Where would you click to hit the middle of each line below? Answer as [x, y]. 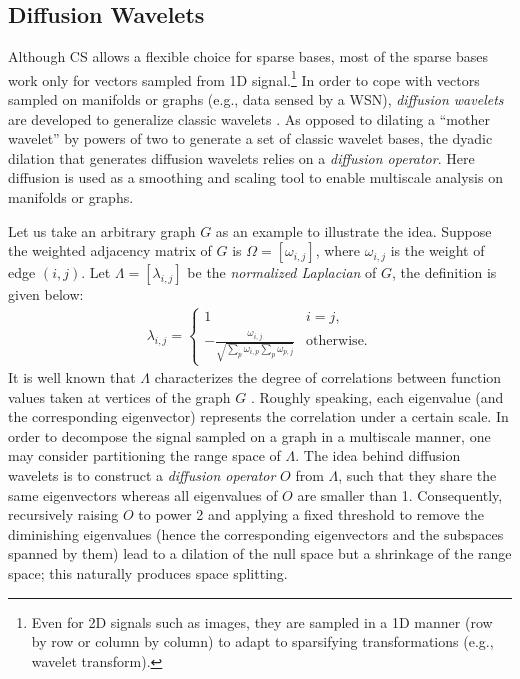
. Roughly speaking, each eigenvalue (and [377, 396]
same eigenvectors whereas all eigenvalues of [143, 494]
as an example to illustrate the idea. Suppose [353, 230]
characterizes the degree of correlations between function [328, 377]
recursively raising [63, 514]
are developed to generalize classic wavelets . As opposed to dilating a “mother [249, 118]
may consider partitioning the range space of [144, 455]
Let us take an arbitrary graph [102, 230]
